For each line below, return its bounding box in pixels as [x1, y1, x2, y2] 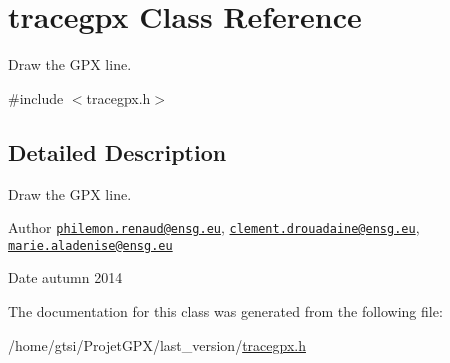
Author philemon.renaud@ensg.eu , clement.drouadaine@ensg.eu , [8, 217, 420, 238]
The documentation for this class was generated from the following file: [8, 301, 443, 322]
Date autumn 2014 [8, 267, 123, 288]
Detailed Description [8, 136, 227, 167]
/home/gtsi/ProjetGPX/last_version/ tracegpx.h [8, 334, 306, 355]
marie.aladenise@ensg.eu [8, 238, 173, 253]
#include [8, 87, 64, 108]
